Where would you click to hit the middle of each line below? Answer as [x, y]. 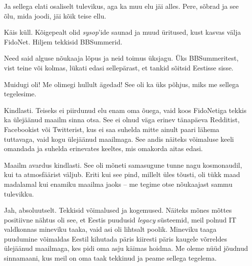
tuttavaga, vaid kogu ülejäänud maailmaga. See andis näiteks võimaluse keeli [119, 139]
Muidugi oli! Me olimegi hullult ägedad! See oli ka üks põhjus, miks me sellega [122, 84]
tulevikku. [19, 193]
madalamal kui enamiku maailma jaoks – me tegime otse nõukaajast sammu [118, 184]
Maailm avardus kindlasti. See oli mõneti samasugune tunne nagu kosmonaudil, [123, 165]
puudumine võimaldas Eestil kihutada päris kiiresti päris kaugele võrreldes [115, 238]
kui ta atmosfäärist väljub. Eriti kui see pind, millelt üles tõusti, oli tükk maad [122, 174]
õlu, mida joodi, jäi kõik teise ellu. [55, 15]
